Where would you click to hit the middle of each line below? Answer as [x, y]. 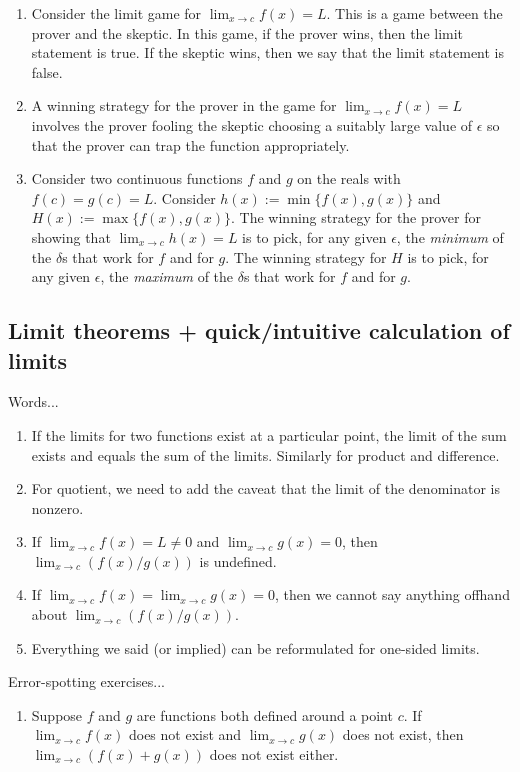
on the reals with [349, 178]
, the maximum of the [167, 276]
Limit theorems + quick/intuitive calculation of [259, 330]
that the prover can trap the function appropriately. [190, 144]
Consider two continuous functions [137, 178]
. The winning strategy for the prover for [356, 217]
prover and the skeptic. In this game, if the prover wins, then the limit [247, 32]
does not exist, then [403, 734]
